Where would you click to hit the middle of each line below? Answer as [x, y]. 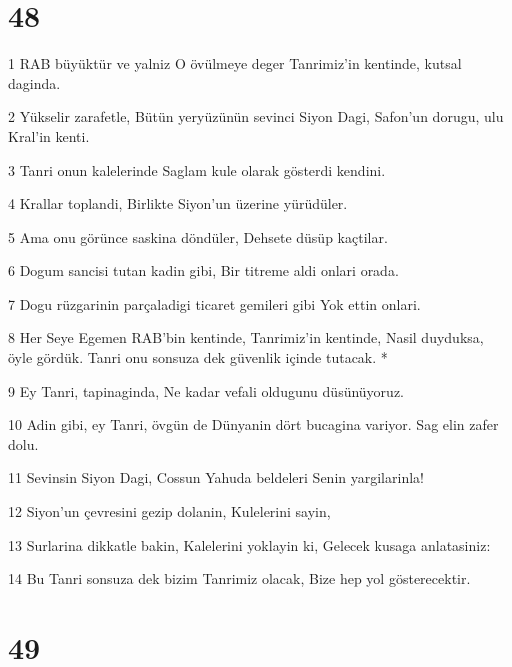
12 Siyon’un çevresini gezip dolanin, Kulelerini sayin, [169, 511]
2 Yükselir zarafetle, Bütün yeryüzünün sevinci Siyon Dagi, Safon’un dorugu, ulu [256, 116]
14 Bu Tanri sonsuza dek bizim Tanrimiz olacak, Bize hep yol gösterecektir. [239, 578]
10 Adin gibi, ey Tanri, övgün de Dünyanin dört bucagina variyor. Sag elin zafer [253, 424]
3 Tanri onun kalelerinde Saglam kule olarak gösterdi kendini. [197, 169]
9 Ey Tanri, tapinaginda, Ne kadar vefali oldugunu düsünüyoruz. [206, 390]
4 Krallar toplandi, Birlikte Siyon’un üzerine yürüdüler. [178, 203]
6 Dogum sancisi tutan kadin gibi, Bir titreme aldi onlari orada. [203, 270]
